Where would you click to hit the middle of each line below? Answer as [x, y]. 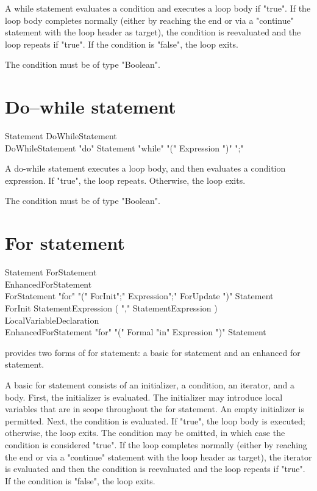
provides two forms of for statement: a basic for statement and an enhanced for [153, 352]
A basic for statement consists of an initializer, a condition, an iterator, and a [150, 384]
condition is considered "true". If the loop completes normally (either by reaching [156, 444]
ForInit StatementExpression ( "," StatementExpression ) [111, 307]
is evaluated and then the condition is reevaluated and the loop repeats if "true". [155, 469]
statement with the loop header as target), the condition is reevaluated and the [153, 32]
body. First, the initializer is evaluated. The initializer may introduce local [144, 397]
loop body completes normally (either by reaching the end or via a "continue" [149, 20]
